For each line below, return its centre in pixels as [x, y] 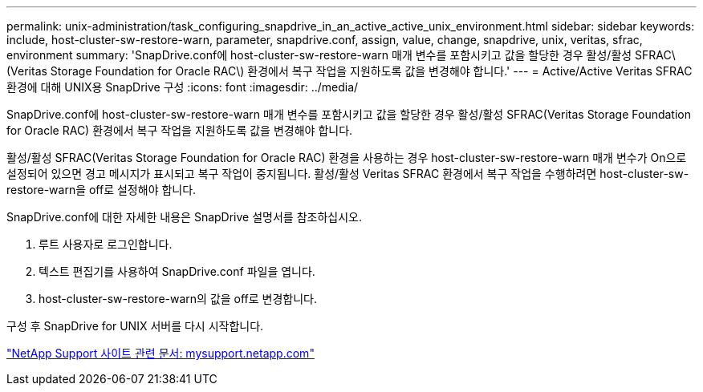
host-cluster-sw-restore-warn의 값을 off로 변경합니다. [178, 299]
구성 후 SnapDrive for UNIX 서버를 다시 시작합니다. [135, 326]
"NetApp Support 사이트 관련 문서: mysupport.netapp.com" [161, 353]
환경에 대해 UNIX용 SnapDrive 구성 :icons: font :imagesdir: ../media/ [183, 87]
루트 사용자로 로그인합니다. [106, 244]
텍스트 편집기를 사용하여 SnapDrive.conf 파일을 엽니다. [177, 271]
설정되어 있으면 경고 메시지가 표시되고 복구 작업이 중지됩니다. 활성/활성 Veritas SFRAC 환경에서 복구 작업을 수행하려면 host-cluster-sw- [348, 174]
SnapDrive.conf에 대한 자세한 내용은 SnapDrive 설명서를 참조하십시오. [184, 217]
